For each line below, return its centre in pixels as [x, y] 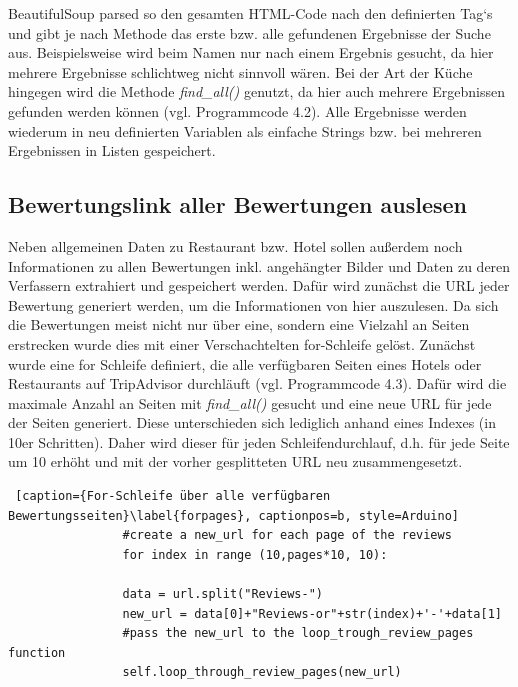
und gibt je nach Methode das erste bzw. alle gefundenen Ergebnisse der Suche [249, 32]
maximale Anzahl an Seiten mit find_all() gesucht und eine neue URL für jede [250, 402]
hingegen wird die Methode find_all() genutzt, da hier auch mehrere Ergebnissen [257, 91]
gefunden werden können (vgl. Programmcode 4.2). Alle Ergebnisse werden [237, 110]
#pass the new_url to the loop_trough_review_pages [298, 633]
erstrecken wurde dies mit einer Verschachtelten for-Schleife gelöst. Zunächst [242, 343]
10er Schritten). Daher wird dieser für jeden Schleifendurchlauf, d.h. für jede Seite [259, 441]
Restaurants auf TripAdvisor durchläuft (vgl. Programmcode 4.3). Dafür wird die [257, 383]
